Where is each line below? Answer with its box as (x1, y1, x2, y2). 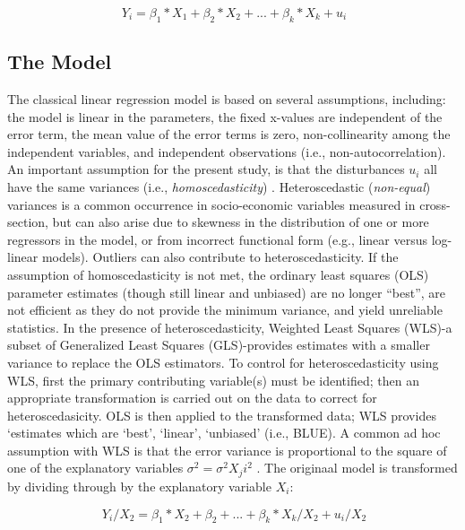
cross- (419, 195, 451, 213)
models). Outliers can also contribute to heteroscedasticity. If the (41, 248, 399, 266)
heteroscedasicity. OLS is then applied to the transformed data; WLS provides (7, 405, 436, 424)
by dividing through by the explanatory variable (7, 476, 271, 495)
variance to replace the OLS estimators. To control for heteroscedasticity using (7, 352, 439, 371)
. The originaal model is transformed (256, 458, 458, 477)
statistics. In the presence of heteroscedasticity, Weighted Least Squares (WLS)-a (7, 317, 452, 336)
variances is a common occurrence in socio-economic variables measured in (7, 195, 416, 213)
